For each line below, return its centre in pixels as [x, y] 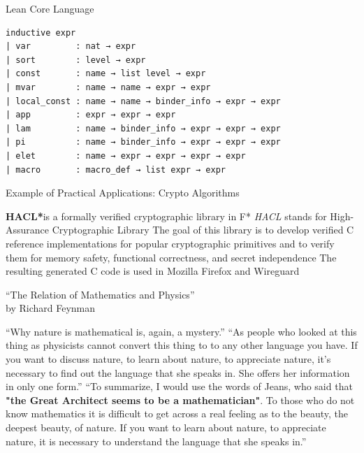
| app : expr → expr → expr [91, 115]
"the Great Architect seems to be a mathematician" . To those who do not [180, 400]
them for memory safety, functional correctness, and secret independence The [171, 257]
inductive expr [41, 33]
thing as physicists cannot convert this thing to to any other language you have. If [182, 345]
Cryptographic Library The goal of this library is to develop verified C [203, 230]
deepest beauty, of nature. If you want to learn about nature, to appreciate [166, 427]
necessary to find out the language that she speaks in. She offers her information [178, 372]
